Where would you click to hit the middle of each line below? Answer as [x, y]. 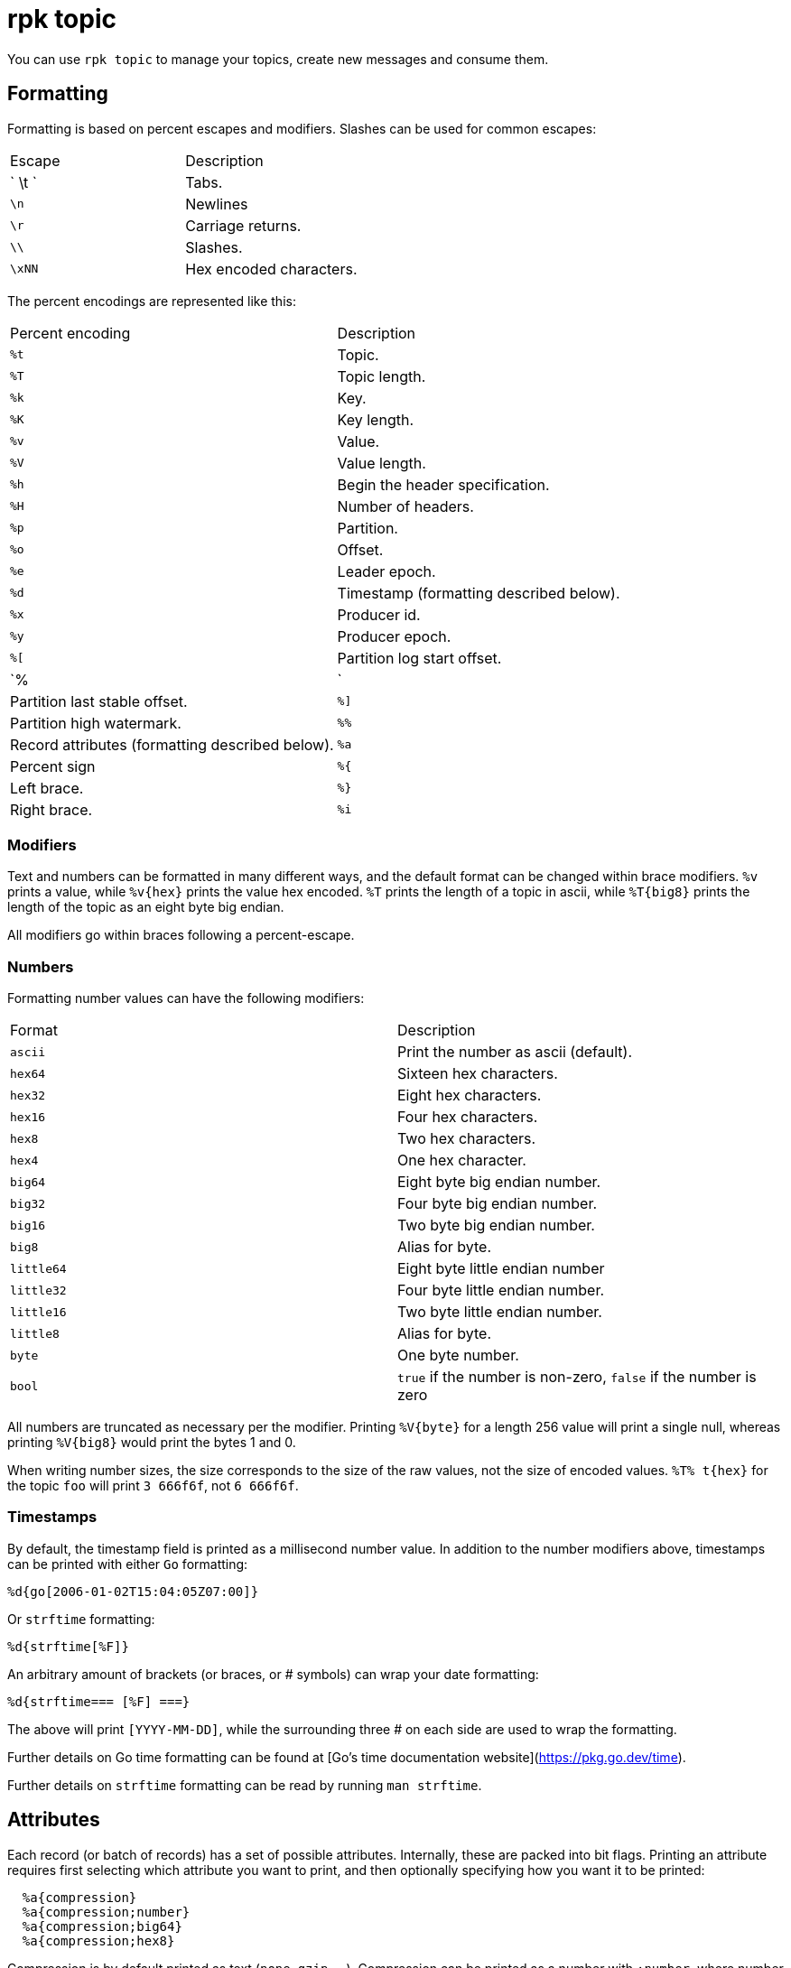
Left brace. [47, 788]
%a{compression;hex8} [98, 1940]
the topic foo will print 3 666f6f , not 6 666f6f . [153, 1486]
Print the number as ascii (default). [515, 1052]
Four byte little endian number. [501, 1290]
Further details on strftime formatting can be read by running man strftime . [245, 1785]
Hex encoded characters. [271, 269]
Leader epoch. [386, 571]
